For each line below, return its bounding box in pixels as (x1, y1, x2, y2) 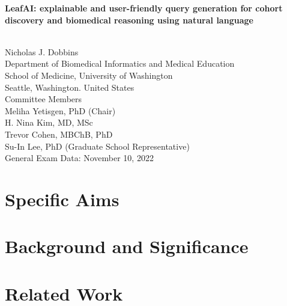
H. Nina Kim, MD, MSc (5, 116, 93, 129)
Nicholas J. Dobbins (5, 45, 79, 58)
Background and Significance (5, 234, 249, 259)
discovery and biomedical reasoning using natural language (5, 13, 253, 26)
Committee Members (5, 93, 82, 105)
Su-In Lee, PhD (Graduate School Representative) (5, 139, 190, 152)
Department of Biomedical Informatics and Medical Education (5, 57, 235, 70)
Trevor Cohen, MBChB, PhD (5, 127, 113, 140)
